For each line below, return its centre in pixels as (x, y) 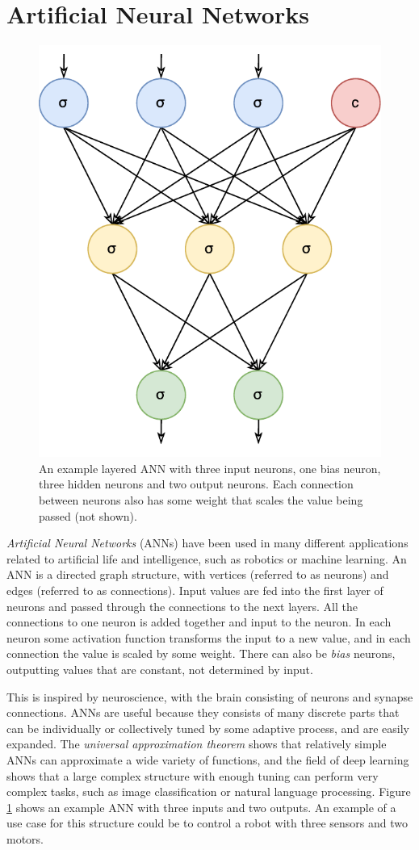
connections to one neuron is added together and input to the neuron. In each (199, 622)
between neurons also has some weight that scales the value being (201, 500)
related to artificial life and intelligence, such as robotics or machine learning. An (207, 558)
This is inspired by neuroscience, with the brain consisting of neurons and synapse (210, 696)
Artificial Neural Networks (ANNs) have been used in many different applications (207, 543)
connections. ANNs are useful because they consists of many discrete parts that (203, 712)
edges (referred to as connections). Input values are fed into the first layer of (195, 590)
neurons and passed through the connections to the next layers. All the (182, 606)
